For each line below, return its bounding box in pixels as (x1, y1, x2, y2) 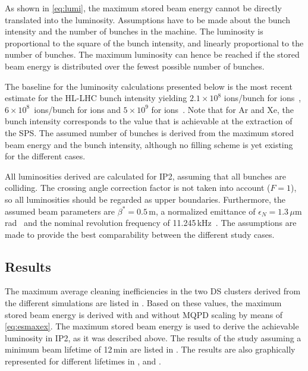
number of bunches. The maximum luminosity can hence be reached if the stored (5, 48, 300, 61)
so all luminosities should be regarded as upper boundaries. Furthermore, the (5, 193, 285, 205)
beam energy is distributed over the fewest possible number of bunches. (5, 59, 265, 72)
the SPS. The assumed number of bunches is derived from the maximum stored (5, 126, 294, 139)
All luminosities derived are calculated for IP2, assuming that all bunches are (5, 169, 286, 182)
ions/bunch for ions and (34, 103, 121, 115)
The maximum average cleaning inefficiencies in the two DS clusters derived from (5, 285, 301, 297)
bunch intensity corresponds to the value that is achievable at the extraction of (5, 115, 293, 127)
